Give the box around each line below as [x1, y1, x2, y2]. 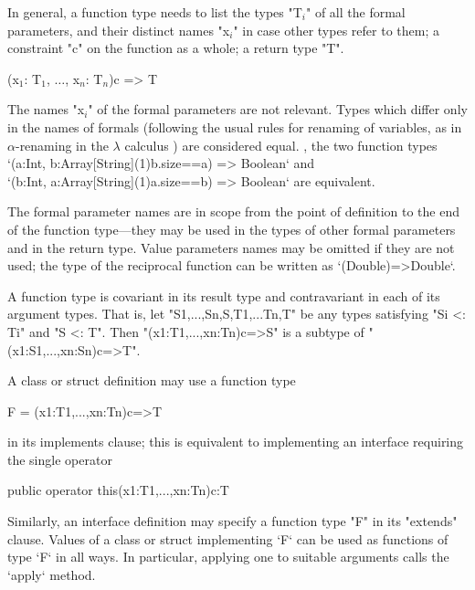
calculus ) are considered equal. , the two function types [124, 135, 438, 154]
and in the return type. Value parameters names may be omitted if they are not [7, 237, 455, 257]
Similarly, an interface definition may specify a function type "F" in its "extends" [7, 511, 458, 531]
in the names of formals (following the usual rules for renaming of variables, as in [7, 117, 462, 136]
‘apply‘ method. [7, 564, 96, 584]
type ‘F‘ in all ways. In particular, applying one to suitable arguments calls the [7, 547, 449, 566]
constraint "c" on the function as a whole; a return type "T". [7, 38, 344, 58]
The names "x [7, 100, 85, 119]
